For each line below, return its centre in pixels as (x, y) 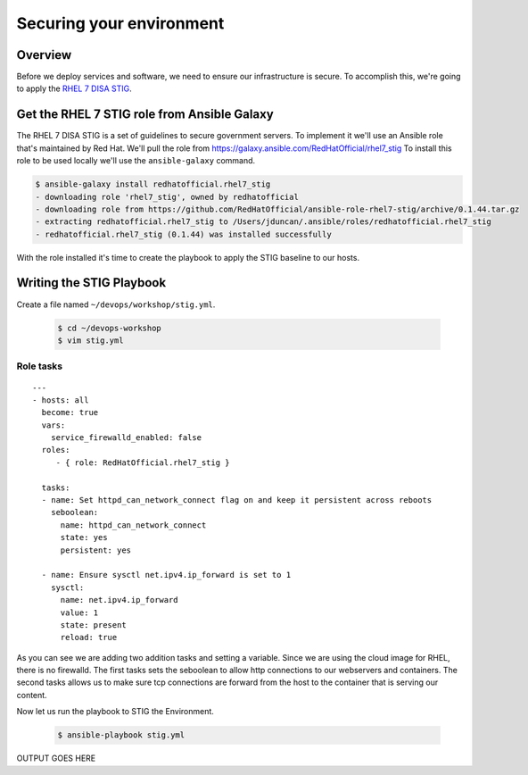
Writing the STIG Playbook (91, 283)
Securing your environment (120, 23)
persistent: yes (96, 550)
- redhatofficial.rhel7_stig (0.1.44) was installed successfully (183, 234)
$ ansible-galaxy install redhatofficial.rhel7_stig (153, 184)
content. (32, 695)
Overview (44, 55)
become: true (70, 412)
